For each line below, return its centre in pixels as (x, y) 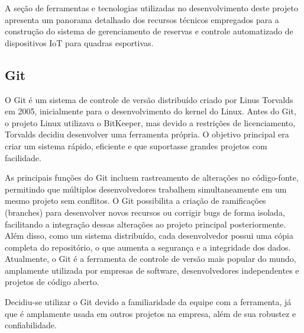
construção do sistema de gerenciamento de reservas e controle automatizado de (149, 31)
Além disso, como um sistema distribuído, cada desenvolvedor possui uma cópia (149, 236)
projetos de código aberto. (52, 282)
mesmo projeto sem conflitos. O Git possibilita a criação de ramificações (135, 201)
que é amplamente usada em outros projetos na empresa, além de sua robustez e (151, 313)
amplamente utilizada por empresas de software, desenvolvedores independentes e (152, 270)
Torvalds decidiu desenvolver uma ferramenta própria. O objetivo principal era (147, 134)
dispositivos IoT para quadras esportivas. (79, 42)
